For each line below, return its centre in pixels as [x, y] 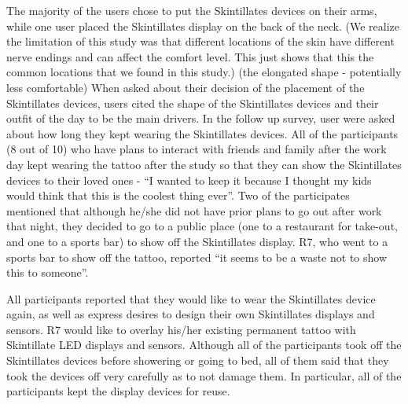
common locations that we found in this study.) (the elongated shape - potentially [204, 72]
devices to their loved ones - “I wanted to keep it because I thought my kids [189, 180]
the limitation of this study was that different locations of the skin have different [200, 41]
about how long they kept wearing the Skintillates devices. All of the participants [202, 133]
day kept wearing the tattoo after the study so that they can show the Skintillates [204, 164]
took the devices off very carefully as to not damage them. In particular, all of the [204, 375]
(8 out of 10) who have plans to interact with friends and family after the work [197, 149]
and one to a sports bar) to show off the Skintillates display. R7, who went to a [197, 241]
